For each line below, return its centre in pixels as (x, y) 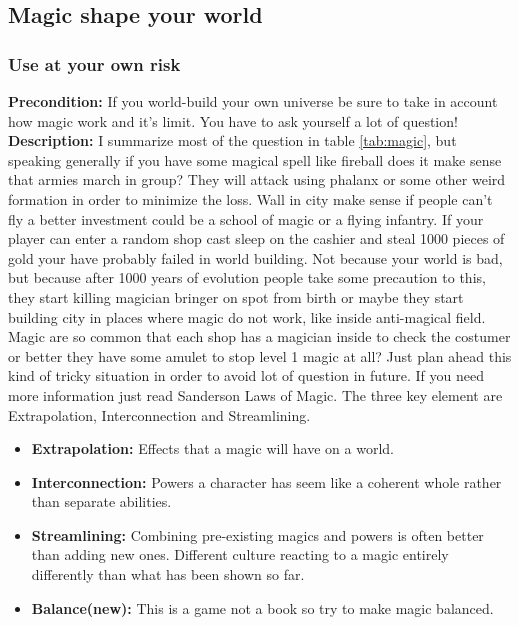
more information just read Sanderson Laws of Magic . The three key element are (255, 394)
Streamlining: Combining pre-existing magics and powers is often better (257, 534)
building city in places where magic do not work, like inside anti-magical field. (247, 316)
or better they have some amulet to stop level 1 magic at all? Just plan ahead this (260, 355)
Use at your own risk (94, 63)
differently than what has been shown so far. (168, 574)
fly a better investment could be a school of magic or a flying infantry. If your (246, 218)
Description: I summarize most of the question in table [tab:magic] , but (232, 140)
